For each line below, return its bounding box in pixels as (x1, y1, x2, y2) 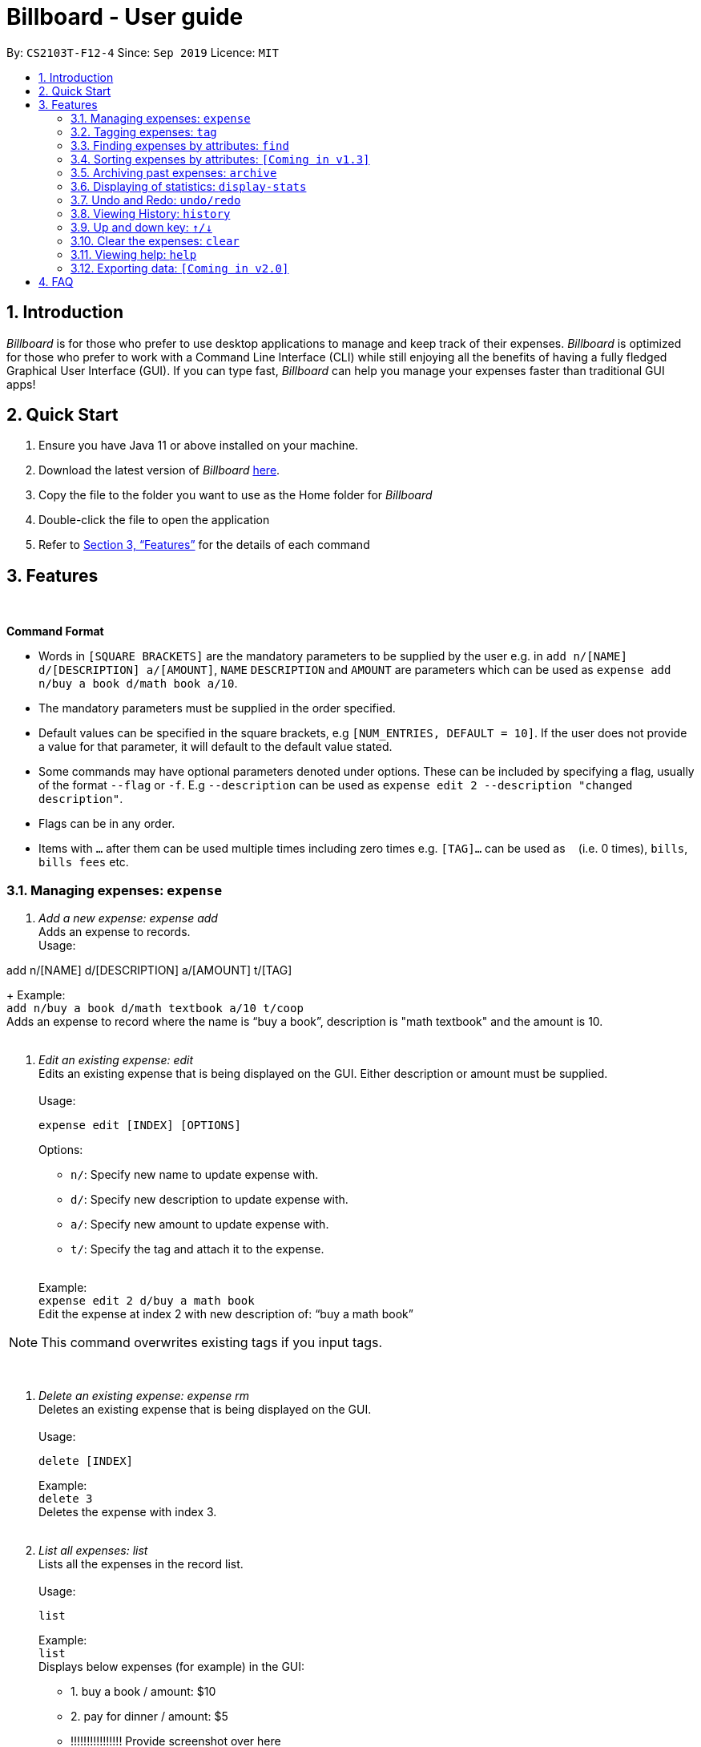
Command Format (6, 624, 104, 639)
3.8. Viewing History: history (71, 206, 231, 220)
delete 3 (38, 1492, 93, 1506)
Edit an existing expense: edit (38, 1053, 194, 1067)
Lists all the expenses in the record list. (38, 1557, 244, 1571)
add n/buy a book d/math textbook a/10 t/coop (6, 1002, 304, 1015)
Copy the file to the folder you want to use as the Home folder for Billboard (38, 488, 433, 502)
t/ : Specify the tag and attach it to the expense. (71, 1242, 324, 1257)
